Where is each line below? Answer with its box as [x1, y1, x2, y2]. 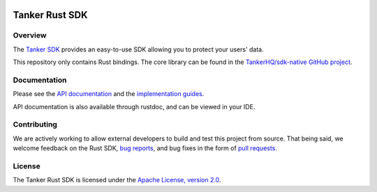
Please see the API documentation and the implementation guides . [13, 90, 205, 98]
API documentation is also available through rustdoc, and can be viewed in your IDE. [13, 102, 256, 111]
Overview [13, 31, 47, 40]
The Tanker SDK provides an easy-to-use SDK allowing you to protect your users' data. [13, 45, 265, 54]
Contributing [13, 120, 57, 129]
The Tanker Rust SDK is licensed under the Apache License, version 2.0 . [13, 176, 221, 184]
